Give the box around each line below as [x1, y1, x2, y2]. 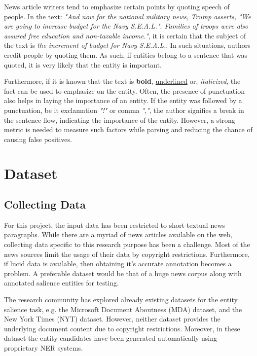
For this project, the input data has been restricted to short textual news [4, 219, 225, 230]
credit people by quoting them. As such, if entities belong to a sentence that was [4, 49, 248, 60]
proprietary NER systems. [4, 343, 83, 353]
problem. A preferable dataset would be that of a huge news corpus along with [4, 268, 242, 278]
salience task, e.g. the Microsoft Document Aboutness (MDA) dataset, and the [4, 304, 242, 314]
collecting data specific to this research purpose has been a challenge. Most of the [4, 239, 250, 249]
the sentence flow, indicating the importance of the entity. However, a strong [4, 114, 235, 125]
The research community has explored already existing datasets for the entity [4, 294, 238, 305]
